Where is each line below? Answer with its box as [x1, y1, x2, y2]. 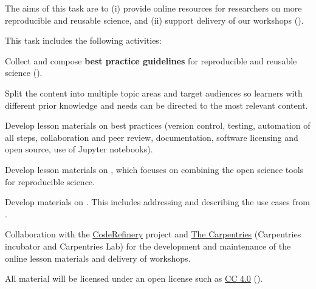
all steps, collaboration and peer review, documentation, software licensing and [5, 131, 298, 143]
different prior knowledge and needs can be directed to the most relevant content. [5, 98, 308, 111]
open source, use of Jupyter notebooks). [5, 143, 153, 155]
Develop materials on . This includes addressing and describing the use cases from [5, 195, 310, 208]
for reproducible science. [5, 175, 95, 188]
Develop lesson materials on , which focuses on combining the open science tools [5, 163, 304, 175]
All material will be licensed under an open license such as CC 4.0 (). [5, 272, 263, 285]
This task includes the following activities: [5, 34, 162, 47]
